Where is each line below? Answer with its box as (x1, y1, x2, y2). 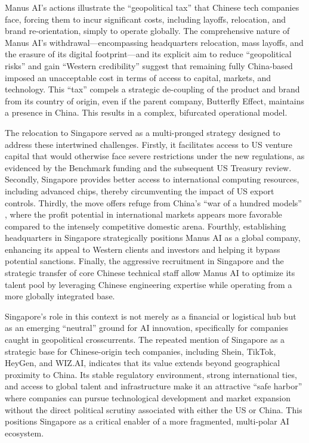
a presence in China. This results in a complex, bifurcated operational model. (5, 106, 288, 119)
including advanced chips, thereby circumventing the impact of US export (5, 184, 274, 197)
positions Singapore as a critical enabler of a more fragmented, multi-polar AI (5, 415, 289, 427)
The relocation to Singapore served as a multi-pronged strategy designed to (5, 126, 280, 138)
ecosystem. (5, 426, 44, 439)
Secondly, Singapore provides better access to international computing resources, (5, 173, 299, 185)
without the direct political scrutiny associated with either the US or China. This (5, 403, 302, 416)
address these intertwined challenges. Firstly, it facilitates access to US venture (5, 138, 292, 150)
